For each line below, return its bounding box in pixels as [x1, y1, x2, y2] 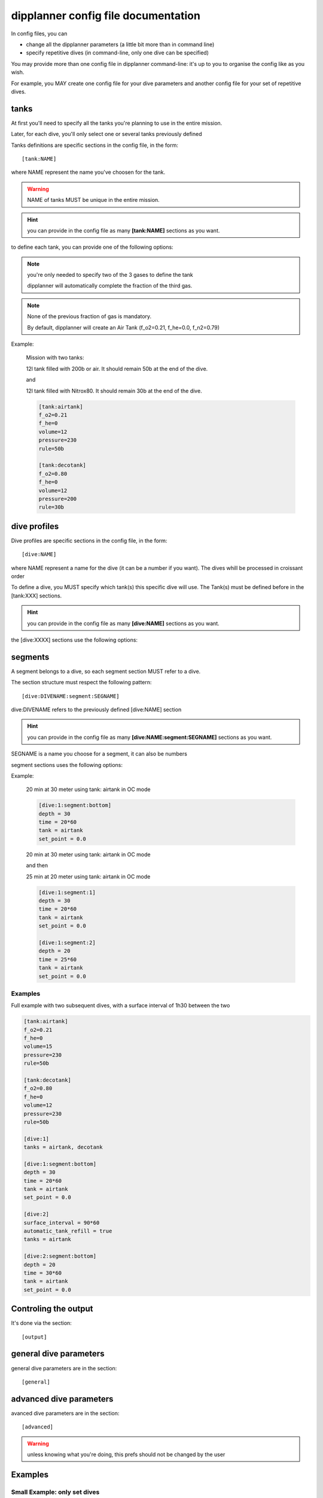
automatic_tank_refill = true [23, 1228, 112, 1234]
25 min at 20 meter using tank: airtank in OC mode [26, 872, 151, 880]
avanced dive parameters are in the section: [11, 1409, 120, 1417]
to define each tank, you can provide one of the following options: [11, 243, 173, 251]
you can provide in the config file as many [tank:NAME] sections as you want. [27, 226, 220, 234]
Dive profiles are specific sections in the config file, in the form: [11, 537, 167, 544]
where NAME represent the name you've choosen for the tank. [11, 168, 166, 176]
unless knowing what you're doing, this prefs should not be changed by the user [27, 1451, 226, 1458]
